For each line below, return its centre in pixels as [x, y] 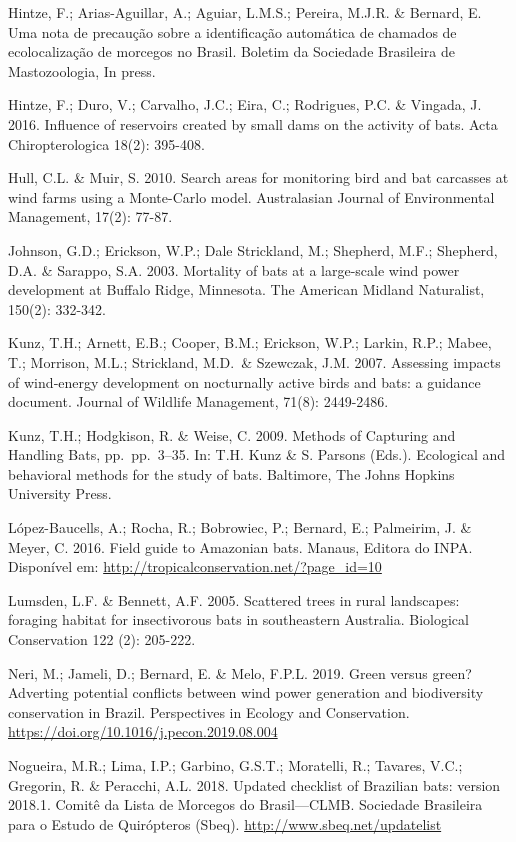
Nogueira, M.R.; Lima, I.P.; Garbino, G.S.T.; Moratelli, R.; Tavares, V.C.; [235, 765]
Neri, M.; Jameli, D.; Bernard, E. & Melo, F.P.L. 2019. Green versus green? [240, 672]
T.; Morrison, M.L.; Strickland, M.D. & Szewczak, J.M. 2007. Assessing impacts [254, 361]
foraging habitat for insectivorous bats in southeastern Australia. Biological [238, 619]
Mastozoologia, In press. [82, 70]
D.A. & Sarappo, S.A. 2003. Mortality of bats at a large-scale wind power [234, 269]
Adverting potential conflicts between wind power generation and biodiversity [246, 692]
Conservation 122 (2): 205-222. [102, 639]
